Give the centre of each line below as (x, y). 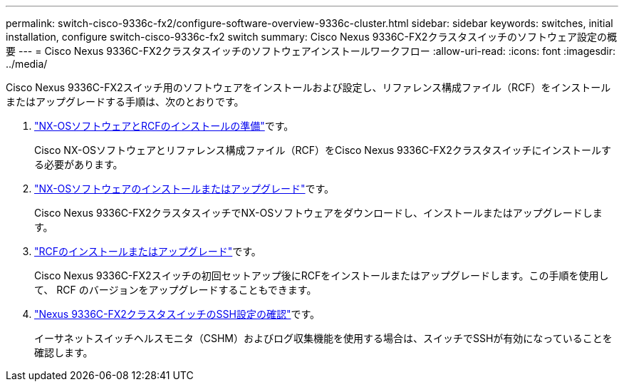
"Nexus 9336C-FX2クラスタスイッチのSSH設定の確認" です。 (177, 314)
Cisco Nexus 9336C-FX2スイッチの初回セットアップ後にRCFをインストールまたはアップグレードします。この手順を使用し (322, 275)
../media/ (27, 64)
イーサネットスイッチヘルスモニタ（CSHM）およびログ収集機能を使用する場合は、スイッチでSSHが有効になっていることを (323, 338)
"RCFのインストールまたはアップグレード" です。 (148, 251)
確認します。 (64, 352)
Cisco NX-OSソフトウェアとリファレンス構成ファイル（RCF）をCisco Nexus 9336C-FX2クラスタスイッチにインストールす (323, 150)
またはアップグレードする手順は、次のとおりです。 (125, 102)
